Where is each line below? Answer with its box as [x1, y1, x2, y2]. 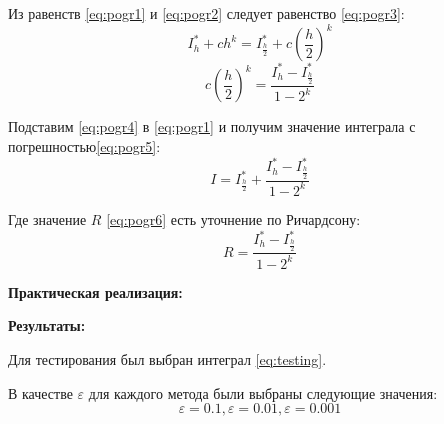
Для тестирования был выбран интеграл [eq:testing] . [8, 349, 327, 370]
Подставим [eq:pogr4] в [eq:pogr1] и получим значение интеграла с [8, 116, 416, 137]
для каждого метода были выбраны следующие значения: [88, 382, 438, 403]
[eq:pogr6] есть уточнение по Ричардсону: [106, 208, 361, 229]
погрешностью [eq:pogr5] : [8, 136, 161, 157]
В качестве [8, 382, 73, 403]
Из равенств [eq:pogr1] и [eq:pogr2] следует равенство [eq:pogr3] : [8, 3, 405, 23]
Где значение [8, 208, 87, 229]
